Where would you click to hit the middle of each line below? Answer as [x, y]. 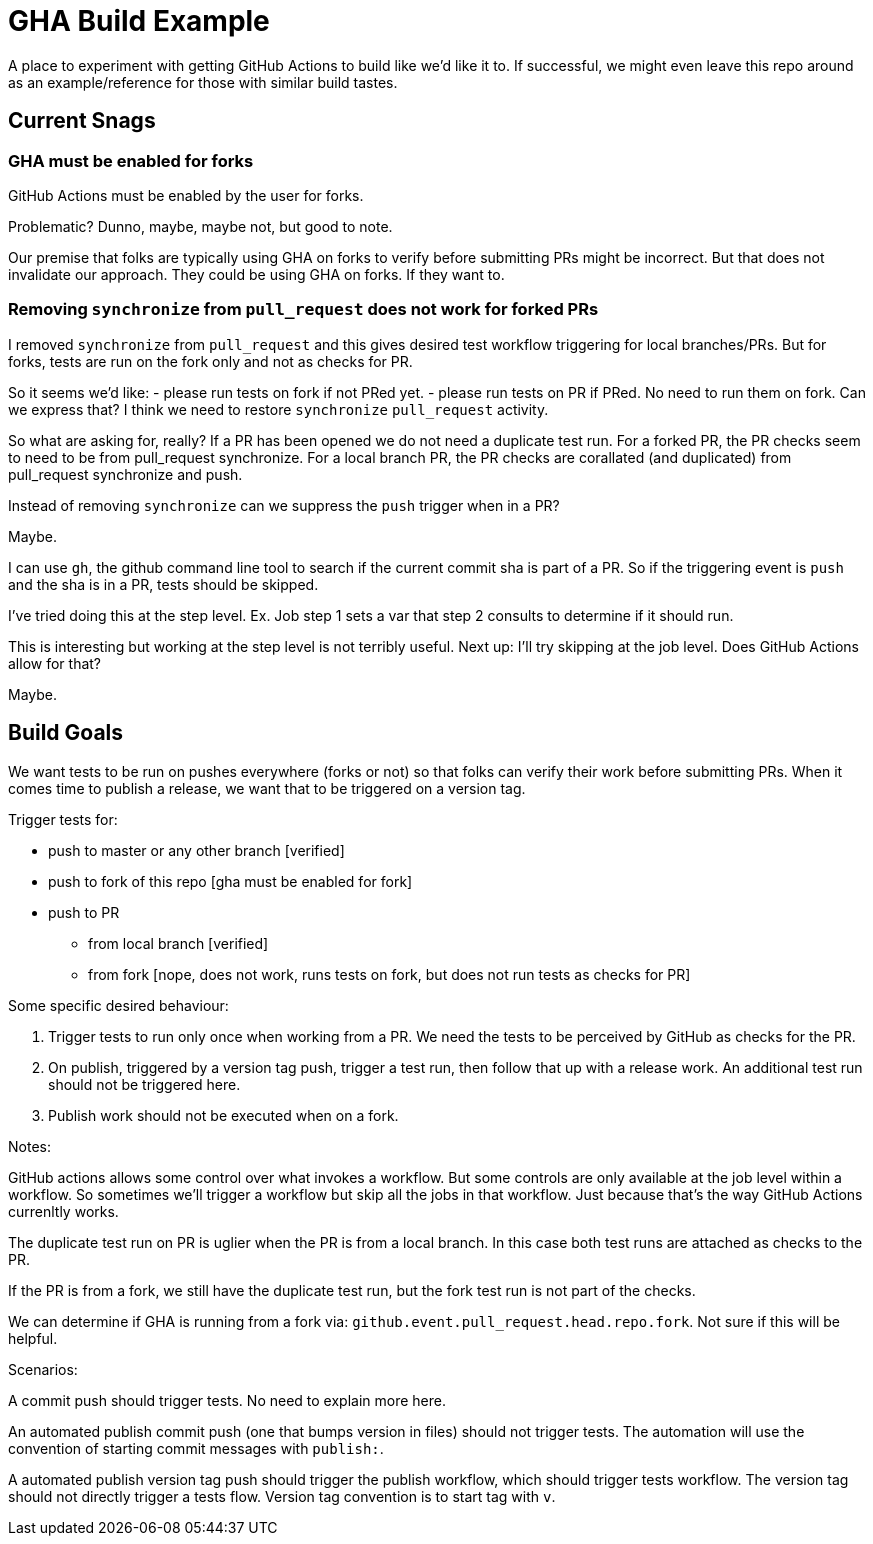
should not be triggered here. [144, 1084]
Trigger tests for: [63, 819]
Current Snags [82, 121]
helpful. [33, 1338]
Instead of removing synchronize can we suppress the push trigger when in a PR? [284, 505]
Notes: [29, 1146]
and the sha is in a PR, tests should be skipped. [163, 584]
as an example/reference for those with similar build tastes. [203, 82]
